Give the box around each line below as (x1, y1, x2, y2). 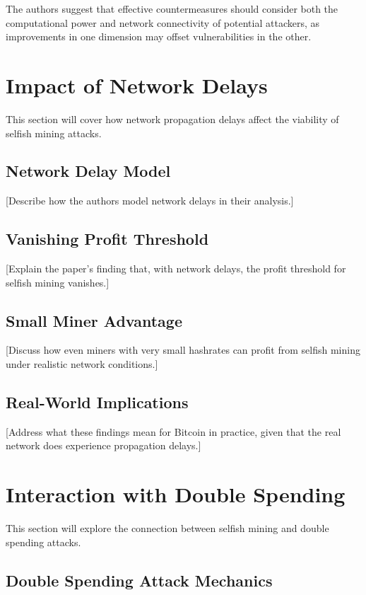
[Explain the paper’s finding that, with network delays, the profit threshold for (6, 261, 346, 276)
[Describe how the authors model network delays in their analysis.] (6, 193, 294, 208)
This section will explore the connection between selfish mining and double (6, 521, 329, 536)
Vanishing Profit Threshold (6, 228, 209, 250)
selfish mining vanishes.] (6, 275, 110, 289)
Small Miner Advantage (6, 309, 182, 331)
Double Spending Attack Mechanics (6, 569, 273, 591)
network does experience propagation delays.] (6, 438, 201, 453)
